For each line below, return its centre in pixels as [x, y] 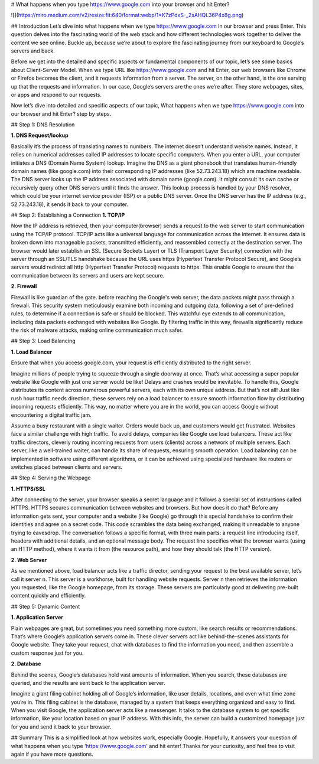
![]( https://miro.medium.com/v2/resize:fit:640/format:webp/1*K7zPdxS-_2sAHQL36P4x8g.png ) [127, 15]
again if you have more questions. [52, 754]
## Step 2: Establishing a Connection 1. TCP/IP [68, 215]
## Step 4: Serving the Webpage [51, 478]
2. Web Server [29, 560]
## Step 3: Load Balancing [43, 341]
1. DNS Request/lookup [40, 135]
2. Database [26, 664]
